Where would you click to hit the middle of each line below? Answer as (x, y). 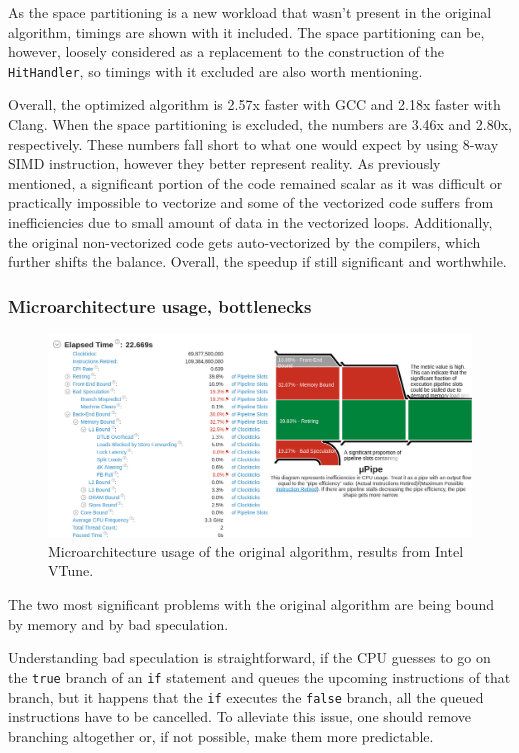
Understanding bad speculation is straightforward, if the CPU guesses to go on (249, 657)
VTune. (71, 570)
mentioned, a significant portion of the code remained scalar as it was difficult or (255, 182)
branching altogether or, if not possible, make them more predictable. (221, 735)
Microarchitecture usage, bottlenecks (160, 305)
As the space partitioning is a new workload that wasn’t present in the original (250, 12)
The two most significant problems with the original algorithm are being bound (251, 604)
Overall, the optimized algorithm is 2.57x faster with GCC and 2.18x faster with (254, 104)
